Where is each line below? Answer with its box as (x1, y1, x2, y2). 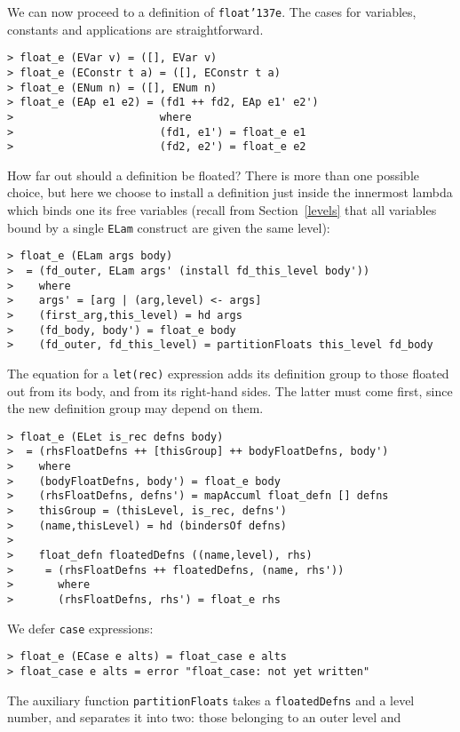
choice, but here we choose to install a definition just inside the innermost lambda (7, 183, 453, 202)
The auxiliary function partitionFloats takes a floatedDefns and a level (7, 690, 415, 709)
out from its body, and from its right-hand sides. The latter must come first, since (7, 381, 453, 400)
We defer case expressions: (7, 618, 154, 637)
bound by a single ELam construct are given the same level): (7, 218, 330, 236)
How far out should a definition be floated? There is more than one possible (7, 165, 419, 184)
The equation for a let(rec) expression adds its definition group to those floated (7, 363, 449, 382)
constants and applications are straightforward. (7, 20, 264, 38)
